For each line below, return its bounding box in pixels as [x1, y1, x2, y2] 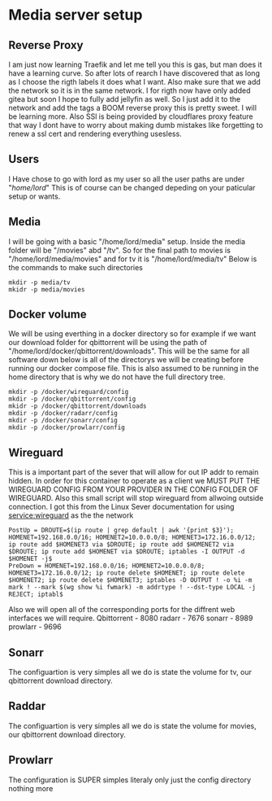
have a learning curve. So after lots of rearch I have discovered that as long [8, 68, 260, 78]
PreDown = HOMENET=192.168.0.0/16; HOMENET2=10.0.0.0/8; [8, 562, 205, 571]
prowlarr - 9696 [8, 622, 63, 632]
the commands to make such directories [8, 262, 144, 272]
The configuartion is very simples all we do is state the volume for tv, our [8, 667, 253, 677]
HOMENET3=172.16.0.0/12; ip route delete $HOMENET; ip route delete [8, 569, 245, 577]
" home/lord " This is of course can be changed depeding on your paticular [8, 182, 256, 192]
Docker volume [8, 308, 87, 322]
